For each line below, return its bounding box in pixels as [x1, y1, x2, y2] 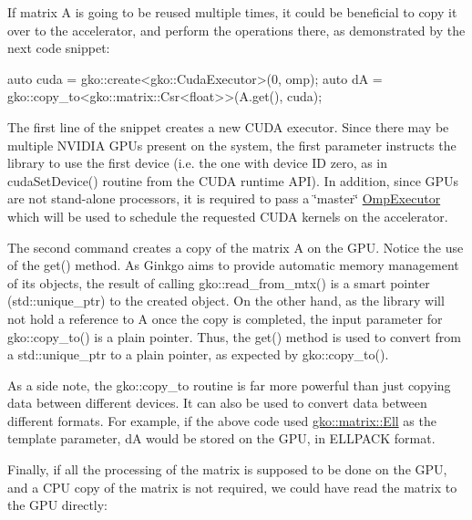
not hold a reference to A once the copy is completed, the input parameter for [7, 308, 443, 328]
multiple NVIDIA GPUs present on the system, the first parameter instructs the [7, 135, 457, 154]
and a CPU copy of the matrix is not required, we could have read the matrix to [7, 477, 457, 496]
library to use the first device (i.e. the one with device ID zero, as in [7, 153, 388, 172]
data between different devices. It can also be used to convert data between [7, 393, 427, 412]
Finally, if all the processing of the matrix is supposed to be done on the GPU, [7, 460, 447, 479]
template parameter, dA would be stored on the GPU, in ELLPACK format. [7, 429, 436, 448]
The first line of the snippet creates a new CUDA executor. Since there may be [7, 117, 449, 136]
